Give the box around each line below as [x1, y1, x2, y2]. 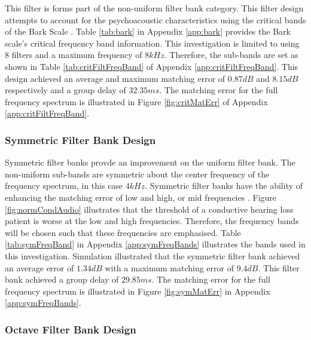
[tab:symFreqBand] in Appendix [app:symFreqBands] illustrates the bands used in [5, 238, 306, 250]
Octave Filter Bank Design [5, 321, 136, 336]
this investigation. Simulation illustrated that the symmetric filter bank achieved [5, 249, 300, 262]
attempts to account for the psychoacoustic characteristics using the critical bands [5, 13, 306, 26]
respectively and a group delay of [5, 84, 126, 96]
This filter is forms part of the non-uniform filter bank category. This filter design [5, 2, 304, 14]
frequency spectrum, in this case [5, 179, 123, 192]
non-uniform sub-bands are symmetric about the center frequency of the [5, 167, 270, 180]
